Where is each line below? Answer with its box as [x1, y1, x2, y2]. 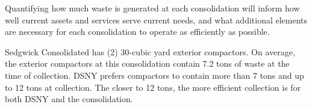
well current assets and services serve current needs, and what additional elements [5, 13, 308, 26]
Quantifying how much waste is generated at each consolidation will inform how [5, 2, 300, 14]
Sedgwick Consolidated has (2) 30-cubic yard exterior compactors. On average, [5, 45, 295, 58]
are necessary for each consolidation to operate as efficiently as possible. [5, 25, 270, 38]
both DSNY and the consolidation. [5, 93, 133, 105]
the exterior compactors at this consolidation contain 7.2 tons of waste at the [5, 57, 290, 70]
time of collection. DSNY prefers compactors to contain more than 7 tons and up [5, 69, 304, 81]
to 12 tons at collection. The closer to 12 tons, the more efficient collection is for [5, 81, 301, 93]
